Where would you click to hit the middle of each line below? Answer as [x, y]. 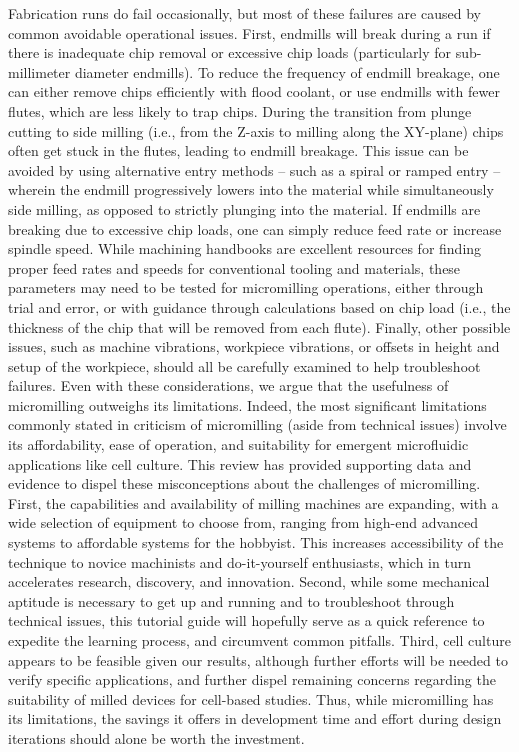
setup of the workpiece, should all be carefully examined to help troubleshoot [244, 365]
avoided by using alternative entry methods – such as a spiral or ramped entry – [254, 169]
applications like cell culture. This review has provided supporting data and [240, 463]
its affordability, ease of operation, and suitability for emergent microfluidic [238, 444]
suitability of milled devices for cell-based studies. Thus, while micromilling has [251, 698]
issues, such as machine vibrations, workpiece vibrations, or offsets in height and [254, 346]
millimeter [39, 71]
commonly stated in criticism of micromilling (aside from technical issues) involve [257, 424]
